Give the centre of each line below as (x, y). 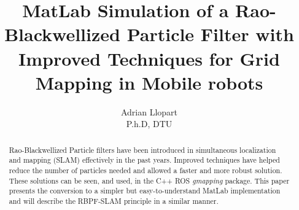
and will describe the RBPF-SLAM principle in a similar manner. (114, 200)
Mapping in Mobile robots (149, 82)
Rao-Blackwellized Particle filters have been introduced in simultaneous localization (142, 150)
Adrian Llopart (149, 111)
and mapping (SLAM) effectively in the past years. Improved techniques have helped (144, 160)
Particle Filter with (210, 34)
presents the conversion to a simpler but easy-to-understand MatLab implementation (145, 191)
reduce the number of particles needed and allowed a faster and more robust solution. (146, 170)
